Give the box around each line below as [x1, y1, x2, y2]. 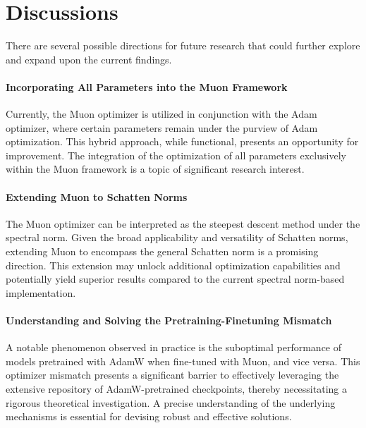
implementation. [6, 285, 76, 300]
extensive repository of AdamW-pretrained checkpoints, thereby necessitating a [6, 381, 347, 396]
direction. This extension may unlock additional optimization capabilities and [6, 257, 341, 272]
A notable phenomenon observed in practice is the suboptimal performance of [6, 340, 342, 355]
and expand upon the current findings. [6, 51, 172, 66]
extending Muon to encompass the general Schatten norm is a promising [6, 244, 319, 259]
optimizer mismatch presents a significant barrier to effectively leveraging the [6, 367, 339, 382]
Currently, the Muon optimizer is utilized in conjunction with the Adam [6, 106, 317, 121]
